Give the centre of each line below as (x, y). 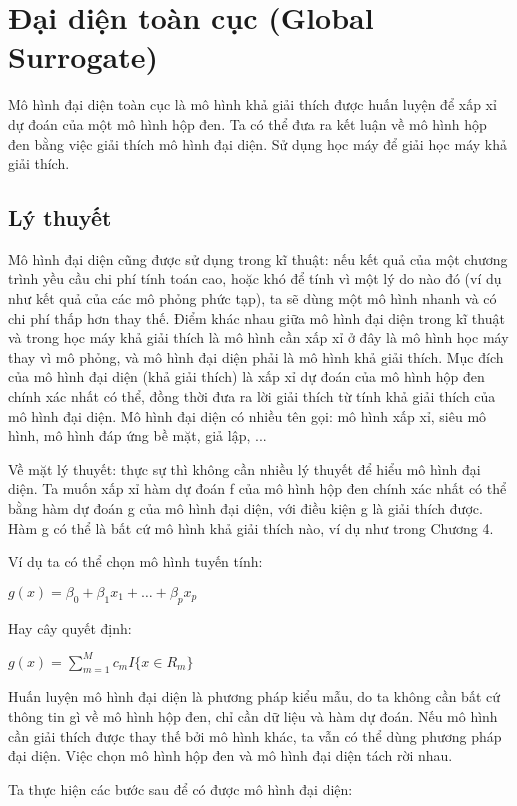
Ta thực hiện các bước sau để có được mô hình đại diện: (180, 788)
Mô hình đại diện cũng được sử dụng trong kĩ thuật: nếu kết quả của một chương (258, 258)
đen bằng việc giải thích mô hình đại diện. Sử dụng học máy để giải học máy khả (257, 143)
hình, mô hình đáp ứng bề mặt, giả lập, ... (137, 435)
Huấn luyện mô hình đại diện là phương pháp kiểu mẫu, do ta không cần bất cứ (254, 696)
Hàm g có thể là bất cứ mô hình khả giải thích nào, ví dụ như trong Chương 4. (251, 527)
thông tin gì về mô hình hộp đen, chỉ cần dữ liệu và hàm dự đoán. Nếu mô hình (253, 716)
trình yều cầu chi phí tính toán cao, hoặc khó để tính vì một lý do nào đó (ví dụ (255, 278)
